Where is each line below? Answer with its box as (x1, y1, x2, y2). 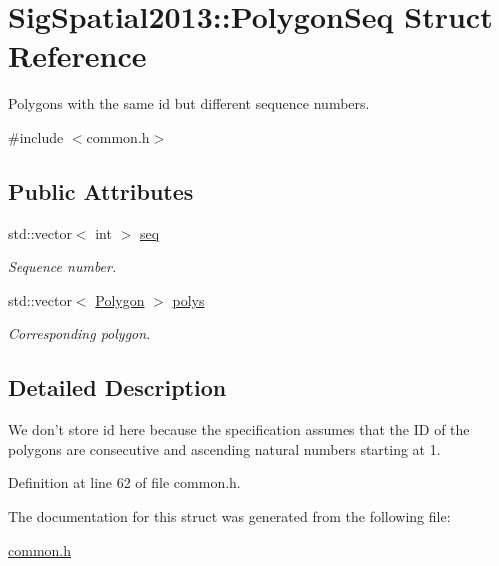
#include (8, 126, 64, 147)
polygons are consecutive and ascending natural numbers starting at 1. (8, 438, 441, 459)
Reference (8, 35, 147, 76)
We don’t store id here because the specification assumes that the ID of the (8, 419, 470, 440)
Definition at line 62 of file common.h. (8, 472, 241, 493)
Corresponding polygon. (8, 323, 151, 344)
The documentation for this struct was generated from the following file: (8, 506, 451, 527)
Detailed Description (8, 372, 227, 403)
